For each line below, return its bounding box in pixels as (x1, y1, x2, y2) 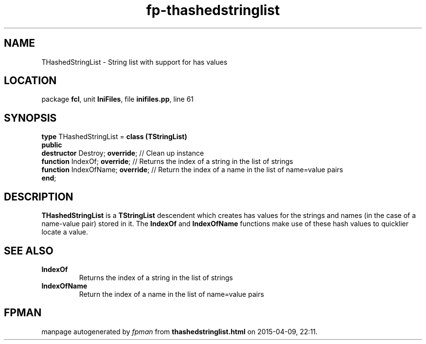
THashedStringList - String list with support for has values (41, 57, 228, 66)
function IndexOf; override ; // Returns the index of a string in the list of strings (41, 157, 293, 166)
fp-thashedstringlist (146, 2, 280, 18)
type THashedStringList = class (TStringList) (41, 132, 187, 141)
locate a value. (41, 228, 89, 236)
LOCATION (4, 74, 57, 87)
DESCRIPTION (4, 190, 73, 203)
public (41, 141, 62, 149)
